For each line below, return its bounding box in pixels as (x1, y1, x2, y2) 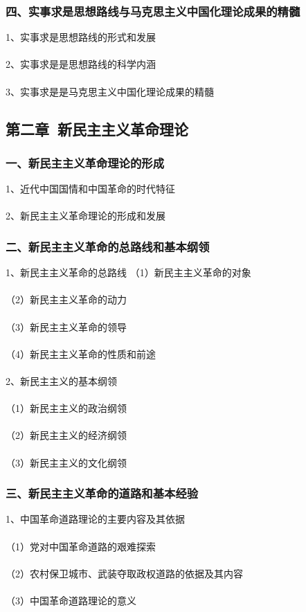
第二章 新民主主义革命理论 (6, 118, 189, 139)
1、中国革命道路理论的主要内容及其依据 (6, 512, 185, 526)
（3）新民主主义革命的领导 (6, 319, 127, 334)
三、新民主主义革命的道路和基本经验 (6, 485, 199, 502)
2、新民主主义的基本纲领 (6, 373, 117, 388)
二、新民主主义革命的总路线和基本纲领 (6, 237, 210, 255)
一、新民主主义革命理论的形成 (6, 154, 165, 171)
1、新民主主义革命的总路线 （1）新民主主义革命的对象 (6, 265, 251, 280)
